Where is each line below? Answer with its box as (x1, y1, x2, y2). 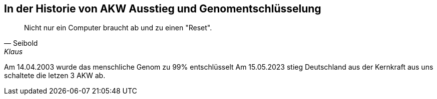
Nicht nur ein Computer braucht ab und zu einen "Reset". (24, 23, 212, 32)
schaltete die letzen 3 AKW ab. (4, 71, 106, 80)
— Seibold (4, 39, 38, 48)
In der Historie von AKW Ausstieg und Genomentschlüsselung (4, 2, 321, 15)
